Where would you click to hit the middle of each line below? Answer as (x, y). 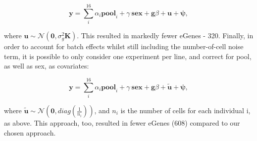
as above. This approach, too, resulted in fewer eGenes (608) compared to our (122, 123)
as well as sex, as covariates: (47, 66)
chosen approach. (30, 132)
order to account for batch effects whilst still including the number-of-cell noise (124, 46)
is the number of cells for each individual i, (185, 110)
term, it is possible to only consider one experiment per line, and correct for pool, (128, 56)
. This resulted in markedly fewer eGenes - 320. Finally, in (165, 35)
